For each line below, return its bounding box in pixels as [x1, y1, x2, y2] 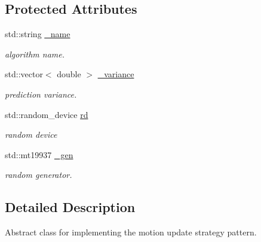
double [57, 68, 81, 80]
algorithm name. [5, 47, 65, 60]
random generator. [5, 168, 72, 181]
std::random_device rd [5, 108, 88, 120]
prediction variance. [5, 87, 77, 100]
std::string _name [5, 28, 70, 40]
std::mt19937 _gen [5, 148, 73, 161]
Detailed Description [5, 198, 136, 216]
